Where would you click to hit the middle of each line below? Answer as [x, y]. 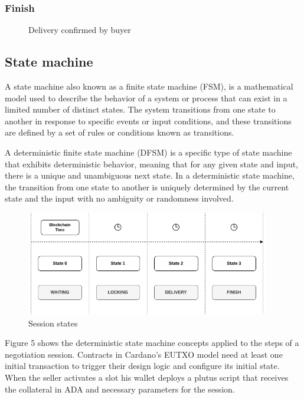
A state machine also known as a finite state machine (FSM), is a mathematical [149, 86]
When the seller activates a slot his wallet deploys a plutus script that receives [147, 377]
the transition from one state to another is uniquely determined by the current [147, 187]
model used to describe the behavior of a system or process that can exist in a [146, 98]
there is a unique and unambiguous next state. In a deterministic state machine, [150, 175]
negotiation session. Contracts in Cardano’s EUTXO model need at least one [144, 354]
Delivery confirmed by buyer [80, 30]
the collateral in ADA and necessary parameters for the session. [120, 389]
